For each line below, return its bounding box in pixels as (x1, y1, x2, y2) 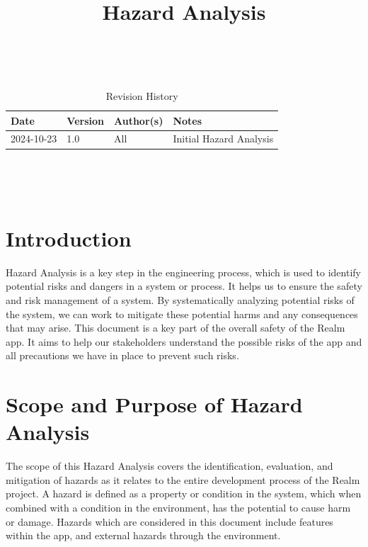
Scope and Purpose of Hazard (6, 390, 303, 419)
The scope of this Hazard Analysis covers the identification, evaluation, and (6, 458, 333, 473)
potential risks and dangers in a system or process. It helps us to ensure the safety (6, 278, 362, 293)
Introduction (6, 223, 132, 252)
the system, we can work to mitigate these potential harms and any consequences (6, 306, 358, 321)
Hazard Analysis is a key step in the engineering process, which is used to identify (6, 264, 361, 279)
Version (67, 113, 104, 128)
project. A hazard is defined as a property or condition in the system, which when (6, 486, 362, 501)
